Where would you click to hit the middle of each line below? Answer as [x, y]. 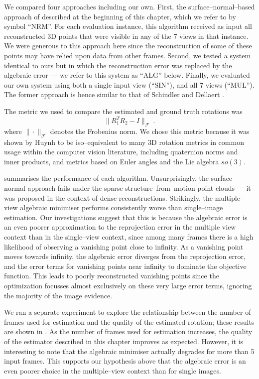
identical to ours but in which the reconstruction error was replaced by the [118, 65]
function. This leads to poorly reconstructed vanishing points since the [112, 276]
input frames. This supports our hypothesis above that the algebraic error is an [125, 361]
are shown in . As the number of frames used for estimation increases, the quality [128, 331]
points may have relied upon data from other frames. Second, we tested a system [128, 55]
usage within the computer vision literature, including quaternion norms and [121, 152]
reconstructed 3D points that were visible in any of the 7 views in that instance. [126, 36]
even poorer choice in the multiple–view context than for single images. [113, 370]
